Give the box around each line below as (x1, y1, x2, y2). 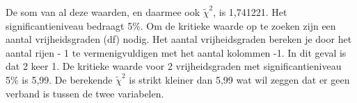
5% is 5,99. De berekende (6, 72, 113, 86)
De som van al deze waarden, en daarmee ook (6, 5, 200, 19)
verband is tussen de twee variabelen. (6, 86, 164, 100)
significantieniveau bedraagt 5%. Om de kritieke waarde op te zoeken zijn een (6, 18, 336, 32)
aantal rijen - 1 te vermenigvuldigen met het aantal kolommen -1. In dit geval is (6, 45, 347, 59)
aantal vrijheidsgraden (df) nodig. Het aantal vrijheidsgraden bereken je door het (6, 32, 352, 46)
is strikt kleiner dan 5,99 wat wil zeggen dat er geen (129, 72, 350, 86)
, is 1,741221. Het (213, 5, 287, 19)
